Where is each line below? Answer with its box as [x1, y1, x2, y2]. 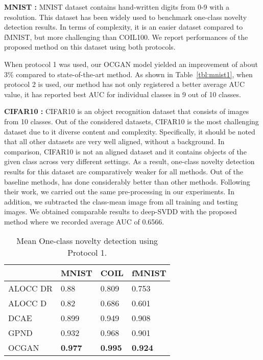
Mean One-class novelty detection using [16, 235, 158, 247]
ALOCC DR [8, 282, 53, 295]
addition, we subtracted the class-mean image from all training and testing [4, 196, 238, 207]
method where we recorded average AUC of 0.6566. [4, 216, 164, 227]
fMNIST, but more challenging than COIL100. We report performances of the [4, 31, 248, 42]
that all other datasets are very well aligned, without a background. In [4, 136, 225, 147]
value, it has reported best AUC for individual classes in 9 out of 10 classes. [4, 88, 241, 99]
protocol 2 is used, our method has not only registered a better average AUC [4, 79, 245, 89]
